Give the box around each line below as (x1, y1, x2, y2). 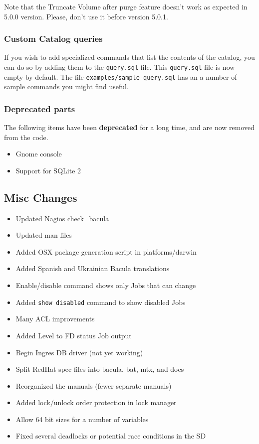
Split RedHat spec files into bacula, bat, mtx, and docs (15, 364, 184, 374)
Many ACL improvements (15, 313, 95, 324)
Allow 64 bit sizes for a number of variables (15, 414, 149, 424)
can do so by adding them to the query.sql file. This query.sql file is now (4, 62, 235, 72)
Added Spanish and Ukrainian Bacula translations (15, 263, 170, 274)
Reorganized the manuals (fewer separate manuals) (15, 380, 172, 391)
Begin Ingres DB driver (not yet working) (15, 347, 143, 357)
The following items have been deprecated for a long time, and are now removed (4, 122, 255, 133)
